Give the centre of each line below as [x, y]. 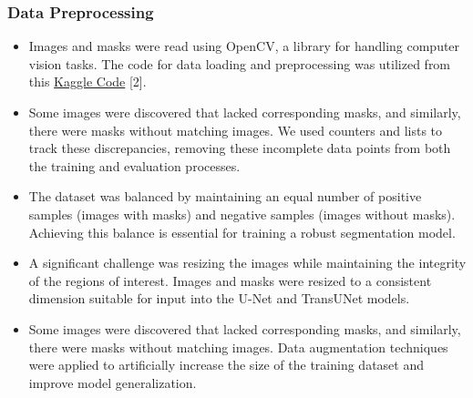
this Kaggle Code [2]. [87, 82]
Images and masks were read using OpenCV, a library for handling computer [244, 46]
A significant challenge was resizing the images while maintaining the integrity [247, 263]
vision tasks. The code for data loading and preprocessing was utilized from [240, 63]
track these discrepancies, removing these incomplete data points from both [240, 148]
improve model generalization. [113, 382]
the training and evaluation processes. [134, 165]
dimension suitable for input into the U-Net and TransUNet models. [219, 298]
